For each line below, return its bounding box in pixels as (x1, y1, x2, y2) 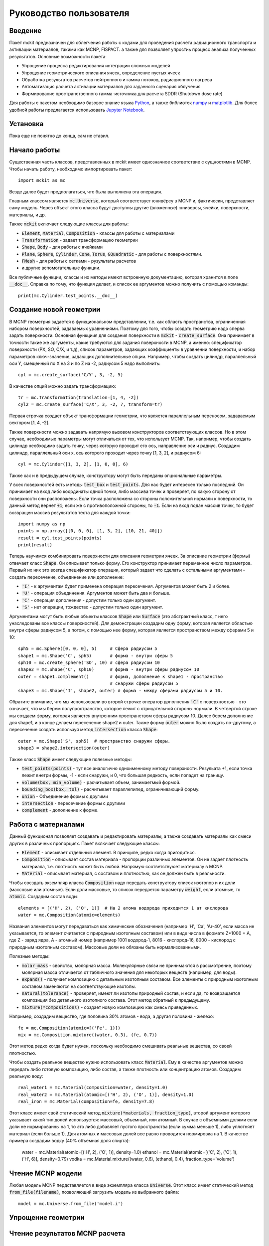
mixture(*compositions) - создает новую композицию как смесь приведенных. (21, 1004, 199, 1010)
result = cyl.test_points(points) (18, 535, 102, 541)
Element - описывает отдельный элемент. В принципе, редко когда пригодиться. (21, 850, 196, 856)
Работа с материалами (9, 820, 85, 829)
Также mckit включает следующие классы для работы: (9, 221, 129, 227)
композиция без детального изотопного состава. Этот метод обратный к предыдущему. (21, 997, 210, 1003)
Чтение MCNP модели (9, 1169, 82, 1177)
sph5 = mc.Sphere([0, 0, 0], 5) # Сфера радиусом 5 (18, 646, 157, 651)
